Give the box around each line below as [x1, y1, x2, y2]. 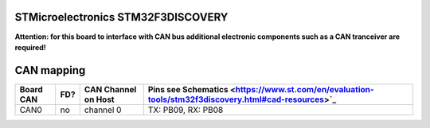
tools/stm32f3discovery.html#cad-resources [147, 94, 325, 105]
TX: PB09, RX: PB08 [147, 104, 224, 115]
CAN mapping [14, 64, 86, 77]
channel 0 [84, 104, 122, 115]
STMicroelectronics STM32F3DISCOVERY [14, 10, 229, 24]
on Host [84, 94, 115, 105]
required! [14, 42, 47, 52]
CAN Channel [84, 83, 137, 95]
